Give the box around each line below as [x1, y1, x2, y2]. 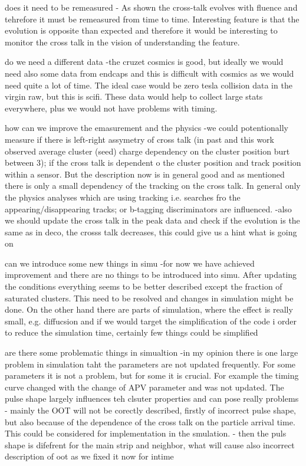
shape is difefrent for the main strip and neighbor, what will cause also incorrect [5, 438, 295, 451]
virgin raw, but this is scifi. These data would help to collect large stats [5, 90, 263, 103]
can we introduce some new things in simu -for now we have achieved [5, 257, 255, 269]
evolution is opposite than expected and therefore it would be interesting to [5, 24, 278, 37]
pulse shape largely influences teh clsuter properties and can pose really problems [5, 392, 299, 405]
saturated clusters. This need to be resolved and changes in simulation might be [5, 291, 294, 304]
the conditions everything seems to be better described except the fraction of [5, 280, 282, 293]
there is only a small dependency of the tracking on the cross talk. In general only [5, 179, 301, 192]
